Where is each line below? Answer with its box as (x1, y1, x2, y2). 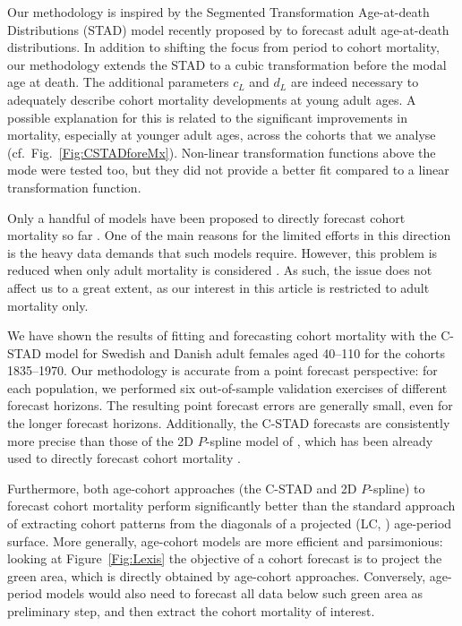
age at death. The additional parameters (7, 73, 229, 91)
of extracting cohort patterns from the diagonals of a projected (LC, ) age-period (7, 514, 452, 533)
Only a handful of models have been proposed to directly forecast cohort (7, 208, 406, 227)
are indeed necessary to (290, 73, 419, 91)
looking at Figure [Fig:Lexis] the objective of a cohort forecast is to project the (7, 549, 442, 568)
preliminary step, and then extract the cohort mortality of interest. (7, 602, 375, 620)
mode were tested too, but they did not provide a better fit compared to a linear (7, 160, 449, 179)
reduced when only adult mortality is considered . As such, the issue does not (7, 261, 432, 279)
